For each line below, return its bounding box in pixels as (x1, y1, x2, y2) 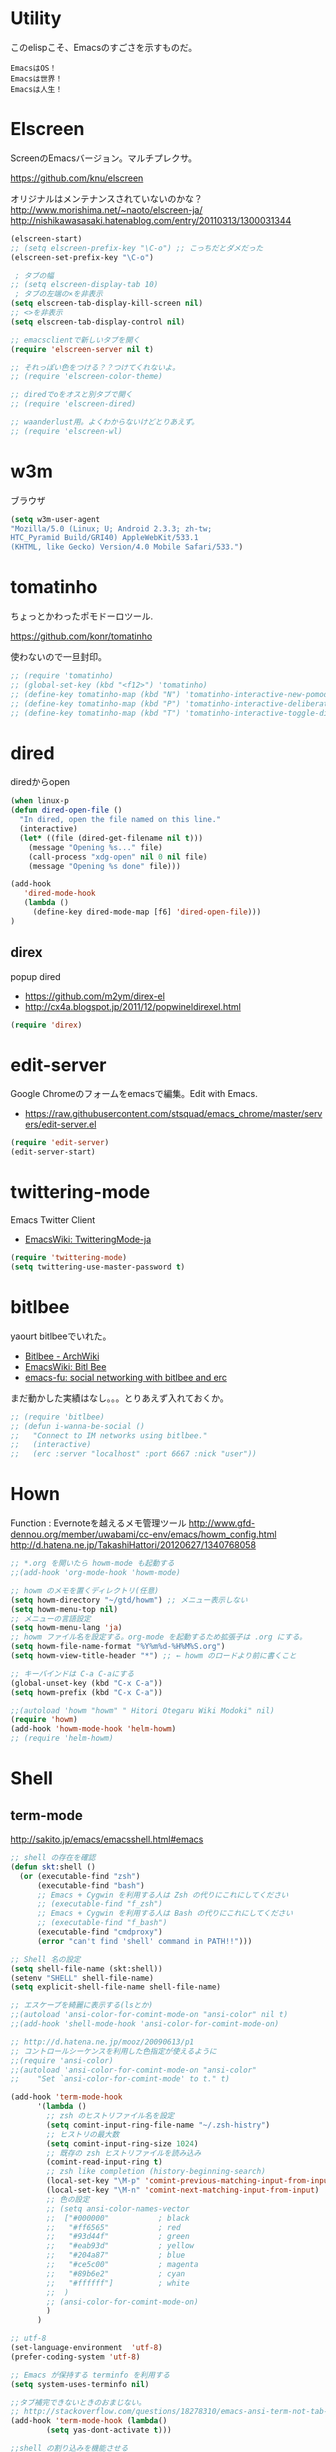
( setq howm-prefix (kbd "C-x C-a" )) (10, 1687, 163, 1697)
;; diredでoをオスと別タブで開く (10, 390, 133, 400)
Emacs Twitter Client (10, 1214, 96, 1226)
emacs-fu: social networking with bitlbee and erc (24, 1371, 228, 1383)
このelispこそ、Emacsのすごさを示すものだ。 (10, 41, 198, 53)
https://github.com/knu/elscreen (10, 172, 144, 184)
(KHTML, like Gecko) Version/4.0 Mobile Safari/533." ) (10, 542, 244, 552)
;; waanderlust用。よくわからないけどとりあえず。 (10, 417, 200, 427)
